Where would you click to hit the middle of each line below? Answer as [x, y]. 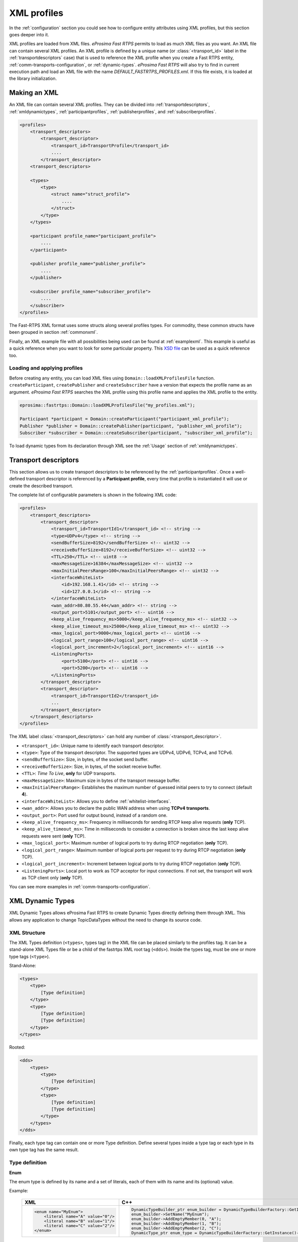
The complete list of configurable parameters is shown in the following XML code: [93, 495]
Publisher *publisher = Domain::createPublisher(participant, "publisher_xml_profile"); [131, 426]
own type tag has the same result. [44, 1150]
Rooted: [17, 1047]
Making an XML [34, 93]
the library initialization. [33, 78]
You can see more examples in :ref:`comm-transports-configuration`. [80, 887]
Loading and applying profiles [46, 368]
